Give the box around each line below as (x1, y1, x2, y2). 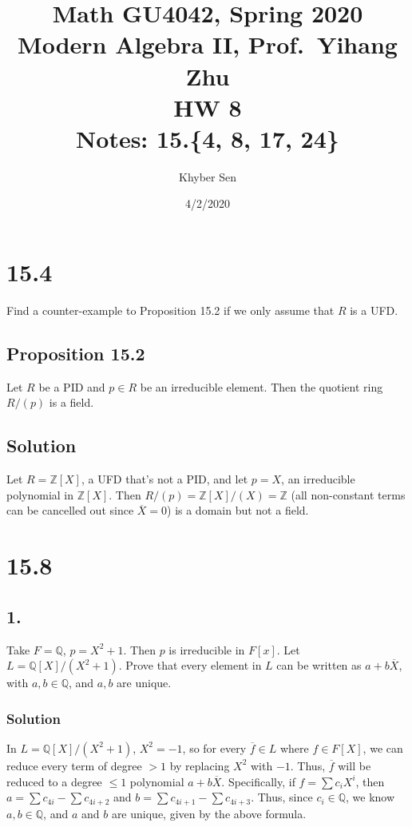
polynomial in (6, 486, 74, 503)
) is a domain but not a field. (167, 502, 309, 519)
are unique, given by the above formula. (111, 805, 307, 821)
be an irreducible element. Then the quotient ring (140, 378, 383, 395)
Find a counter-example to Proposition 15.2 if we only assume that (6, 302, 335, 318)
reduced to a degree (6, 773, 102, 789)
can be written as (276, 657, 362, 674)
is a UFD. (350, 302, 398, 318)
